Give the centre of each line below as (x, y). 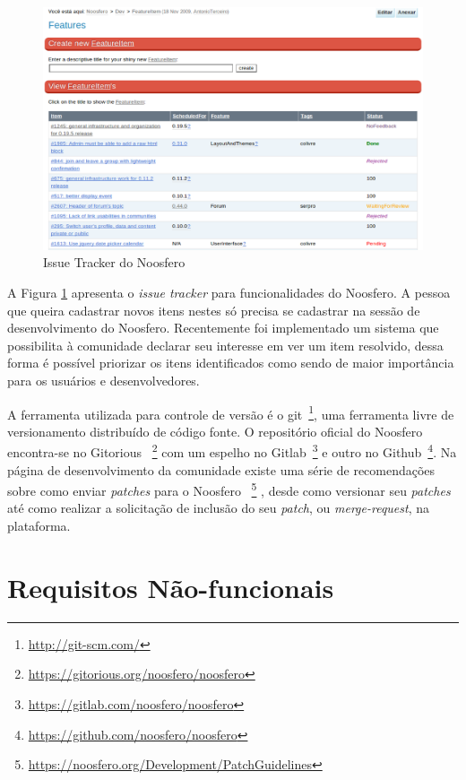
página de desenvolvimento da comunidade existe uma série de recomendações (221, 469)
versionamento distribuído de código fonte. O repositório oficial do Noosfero (215, 431)
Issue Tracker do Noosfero (114, 262)
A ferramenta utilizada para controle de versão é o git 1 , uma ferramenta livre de (231, 412)
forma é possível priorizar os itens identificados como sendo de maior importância (231, 363)
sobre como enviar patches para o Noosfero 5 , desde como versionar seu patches (229, 489)
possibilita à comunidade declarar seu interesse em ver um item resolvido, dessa (225, 345)
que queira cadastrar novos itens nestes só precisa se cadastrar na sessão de (214, 310)
